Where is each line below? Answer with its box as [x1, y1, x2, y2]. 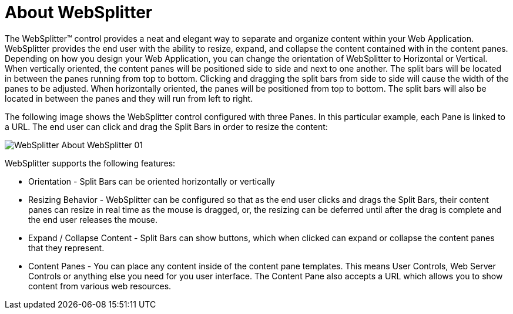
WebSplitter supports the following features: [5, 158, 176, 168]
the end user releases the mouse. [28, 214, 158, 225]
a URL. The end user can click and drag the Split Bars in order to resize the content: [5, 121, 328, 132]
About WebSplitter [5, 2, 153, 22]
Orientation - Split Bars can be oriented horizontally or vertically [28, 176, 275, 186]
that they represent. [28, 242, 105, 253]
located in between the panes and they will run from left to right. [5, 93, 253, 103]
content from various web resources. [28, 280, 172, 291]
